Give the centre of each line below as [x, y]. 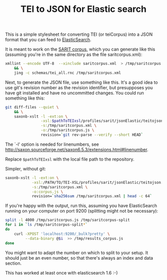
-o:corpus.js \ [47, 192]
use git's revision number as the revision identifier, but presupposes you [79, 87]
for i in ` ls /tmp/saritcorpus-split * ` [46, 225]
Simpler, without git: [26, 168]
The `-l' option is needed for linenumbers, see [52, 144]
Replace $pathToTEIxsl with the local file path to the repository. [70, 159]
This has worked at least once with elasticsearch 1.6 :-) [62, 273]
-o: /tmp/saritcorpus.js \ [67, 130]
